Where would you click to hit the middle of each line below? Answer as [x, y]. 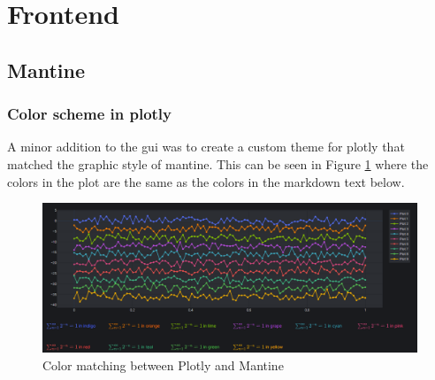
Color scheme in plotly [90, 114]
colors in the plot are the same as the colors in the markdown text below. [206, 181]
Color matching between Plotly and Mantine [163, 364]
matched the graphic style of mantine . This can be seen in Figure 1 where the [218, 163]
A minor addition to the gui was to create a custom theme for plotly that [206, 147]
